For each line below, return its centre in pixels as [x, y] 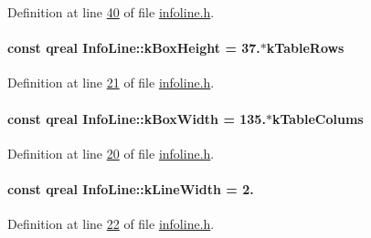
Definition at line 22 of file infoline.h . [111, 224]
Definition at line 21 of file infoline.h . [111, 83]
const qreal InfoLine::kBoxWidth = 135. [137, 118]
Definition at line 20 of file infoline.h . [111, 153]
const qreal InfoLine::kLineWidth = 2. [131, 188]
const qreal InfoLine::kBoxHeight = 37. [134, 48]
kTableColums [318, 118]
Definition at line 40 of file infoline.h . [111, 12]
